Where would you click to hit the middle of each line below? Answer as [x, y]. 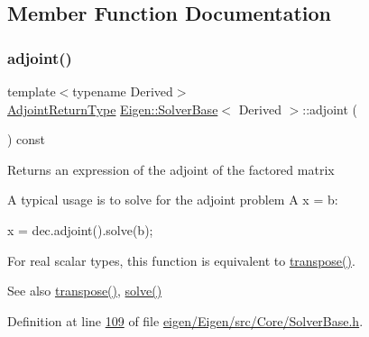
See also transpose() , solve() [85, 291]
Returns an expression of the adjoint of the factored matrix [171, 169]
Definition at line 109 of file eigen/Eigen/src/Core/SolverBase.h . [185, 320]
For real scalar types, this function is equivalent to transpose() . [181, 260]
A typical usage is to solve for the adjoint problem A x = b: [173, 200]
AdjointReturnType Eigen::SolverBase [113, 109]
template [32, 91]
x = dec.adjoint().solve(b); [80, 229]
